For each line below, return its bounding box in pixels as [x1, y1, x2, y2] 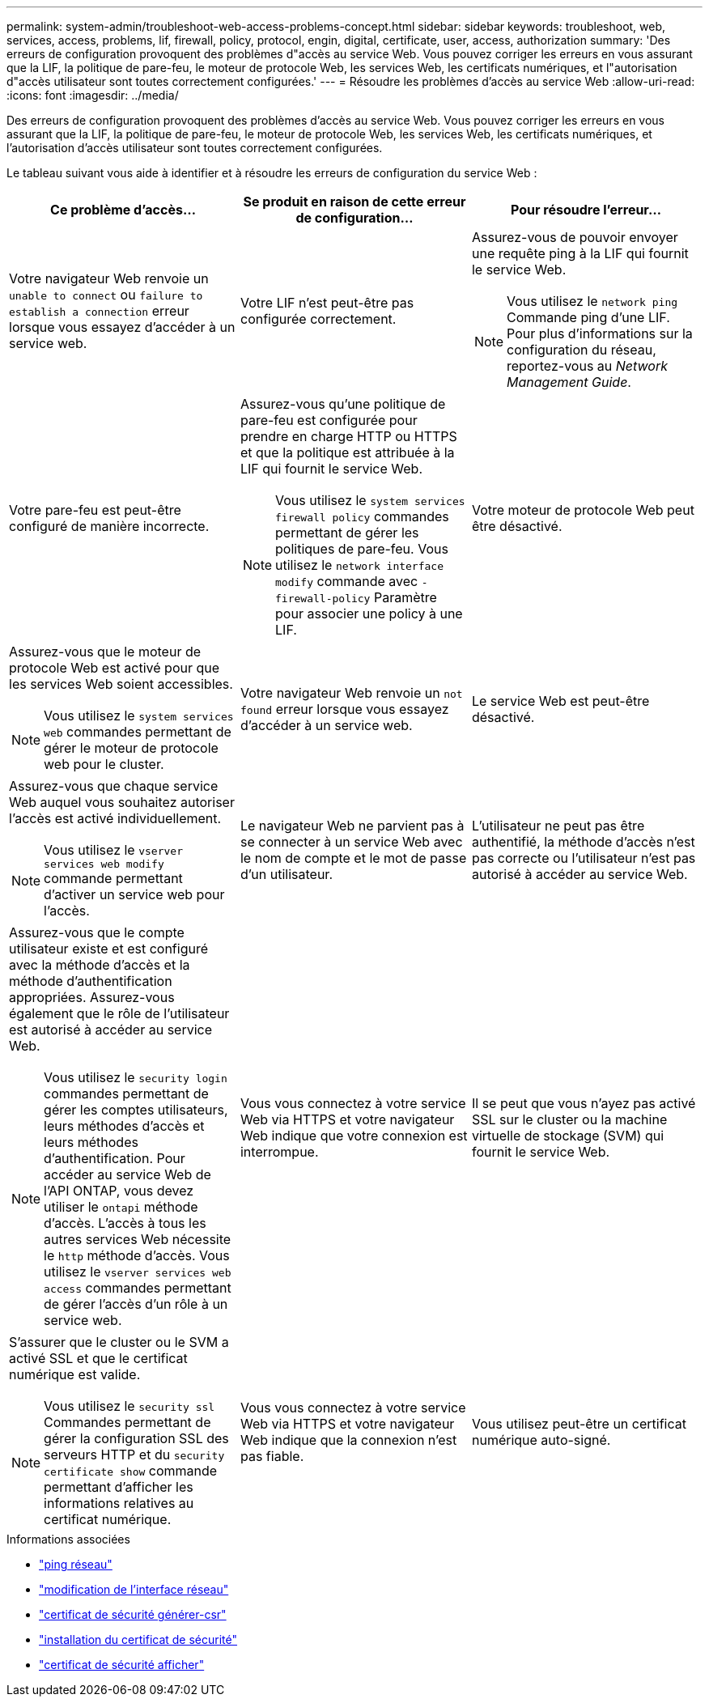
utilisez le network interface [275, 557, 444, 573]
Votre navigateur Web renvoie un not [240, 685, 463, 701]
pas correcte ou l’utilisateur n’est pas [471, 849, 696, 866]
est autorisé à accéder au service [9, 1021, 213, 1038]
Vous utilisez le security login [44, 1069, 227, 1085]
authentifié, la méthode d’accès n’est [471, 833, 695, 850]
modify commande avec [275, 573, 418, 589]
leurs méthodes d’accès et [44, 1118, 205, 1134]
